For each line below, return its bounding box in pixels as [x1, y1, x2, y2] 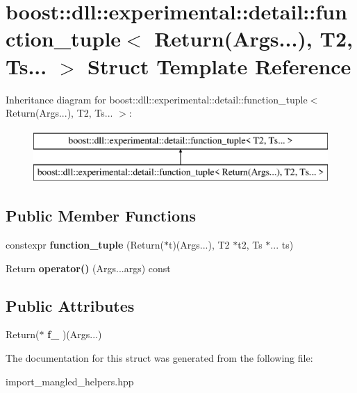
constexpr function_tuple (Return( [6, 237, 164, 252]
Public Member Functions [6, 205, 196, 226]
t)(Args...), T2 [168, 237, 230, 252]
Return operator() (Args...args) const [6, 260, 171, 275]
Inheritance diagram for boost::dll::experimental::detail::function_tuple [6, 92, 308, 106]
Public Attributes [6, 294, 135, 316]
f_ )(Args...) [47, 327, 102, 342]
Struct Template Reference [88, 51, 351, 80]
